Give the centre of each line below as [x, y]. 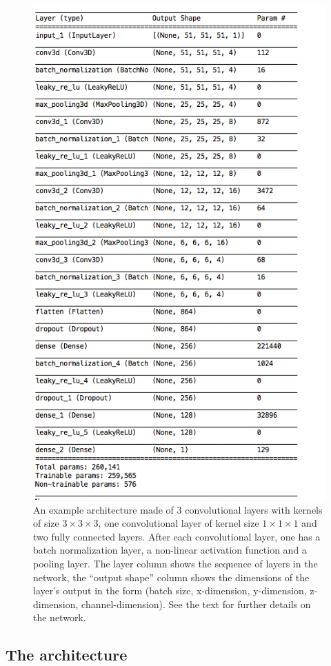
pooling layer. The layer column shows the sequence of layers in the [175, 563]
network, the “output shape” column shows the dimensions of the [171, 577]
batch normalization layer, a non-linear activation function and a [170, 550]
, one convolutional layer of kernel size [179, 523]
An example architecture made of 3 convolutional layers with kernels [178, 509]
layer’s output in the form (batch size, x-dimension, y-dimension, [170, 591]
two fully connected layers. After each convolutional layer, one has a [177, 536]
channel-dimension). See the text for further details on [196, 604]
